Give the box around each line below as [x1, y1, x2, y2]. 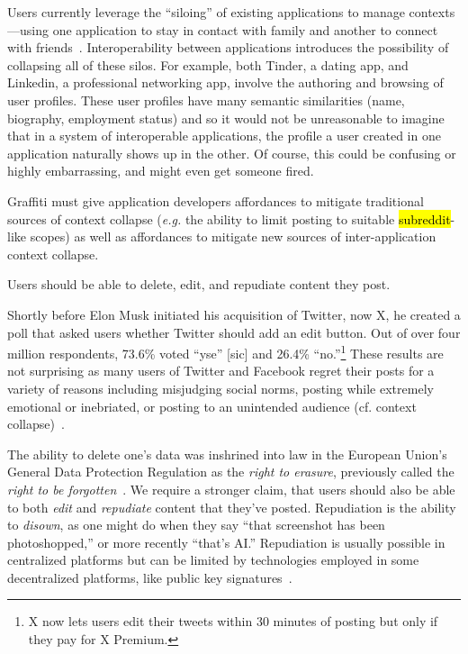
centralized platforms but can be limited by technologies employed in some [7, 550, 419, 569]
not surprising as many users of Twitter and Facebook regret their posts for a [7, 361, 435, 380]
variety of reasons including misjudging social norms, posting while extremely [7, 378, 434, 397]
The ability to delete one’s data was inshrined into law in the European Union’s [7, 444, 447, 463]
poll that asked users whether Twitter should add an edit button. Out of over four [7, 322, 461, 341]
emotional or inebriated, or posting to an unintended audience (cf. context [7, 396, 417, 415]
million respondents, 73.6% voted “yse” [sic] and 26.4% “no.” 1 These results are [7, 341, 444, 362]
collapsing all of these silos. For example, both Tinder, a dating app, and [7, 55, 409, 74]
